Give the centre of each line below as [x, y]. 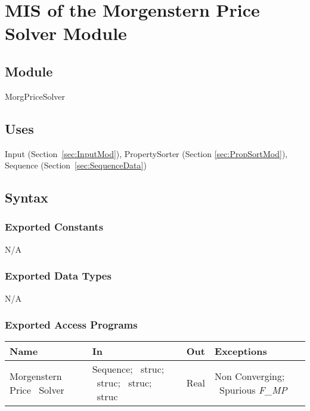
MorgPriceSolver [35, 96]
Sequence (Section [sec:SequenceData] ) [76, 165]
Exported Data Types [58, 276]
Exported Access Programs [71, 325]
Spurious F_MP [253, 389]
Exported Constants [54, 227]
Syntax [27, 197]
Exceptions [241, 351]
